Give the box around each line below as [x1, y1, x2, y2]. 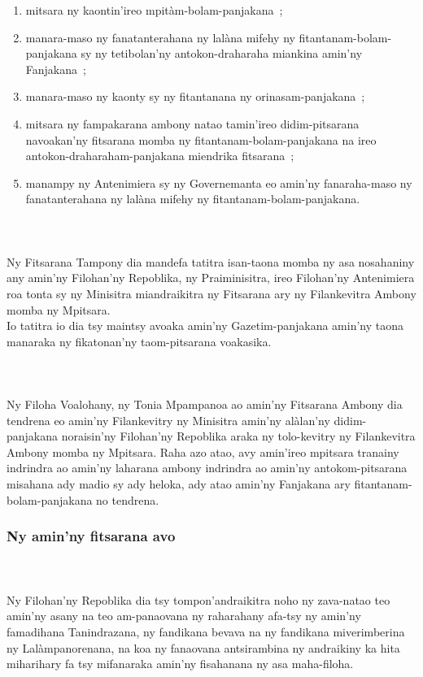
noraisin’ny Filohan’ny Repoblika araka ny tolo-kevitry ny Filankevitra [61, 427, 416, 445]
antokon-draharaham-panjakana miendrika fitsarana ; [25, 147, 294, 164]
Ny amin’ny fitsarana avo [7, 526, 176, 546]
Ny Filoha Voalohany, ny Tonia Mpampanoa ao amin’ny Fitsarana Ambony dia [7, 396, 403, 413]
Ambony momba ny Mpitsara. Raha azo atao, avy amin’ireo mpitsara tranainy [7, 443, 399, 460]
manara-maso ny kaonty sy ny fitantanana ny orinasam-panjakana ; [25, 88, 365, 105]
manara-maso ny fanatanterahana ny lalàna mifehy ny [25, 28, 295, 46]
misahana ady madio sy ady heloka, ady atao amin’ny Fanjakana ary [7, 475, 351, 493]
